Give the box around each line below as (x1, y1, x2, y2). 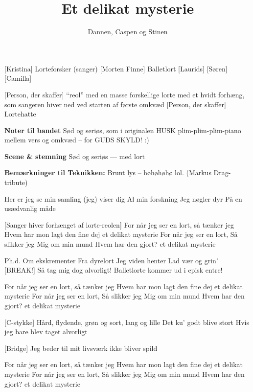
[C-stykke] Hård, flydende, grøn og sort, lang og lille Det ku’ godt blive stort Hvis (4, 317, 250, 327)
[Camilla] (4, 73, 32, 83)
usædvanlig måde (4, 203, 56, 213)
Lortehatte (4, 109, 36, 119)
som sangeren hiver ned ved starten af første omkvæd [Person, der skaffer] (4, 99, 226, 109)
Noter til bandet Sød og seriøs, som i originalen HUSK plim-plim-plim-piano (4, 125, 241, 135)
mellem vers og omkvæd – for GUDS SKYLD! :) (4, 135, 149, 145)
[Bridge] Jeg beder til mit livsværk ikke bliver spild (4, 343, 158, 353)
